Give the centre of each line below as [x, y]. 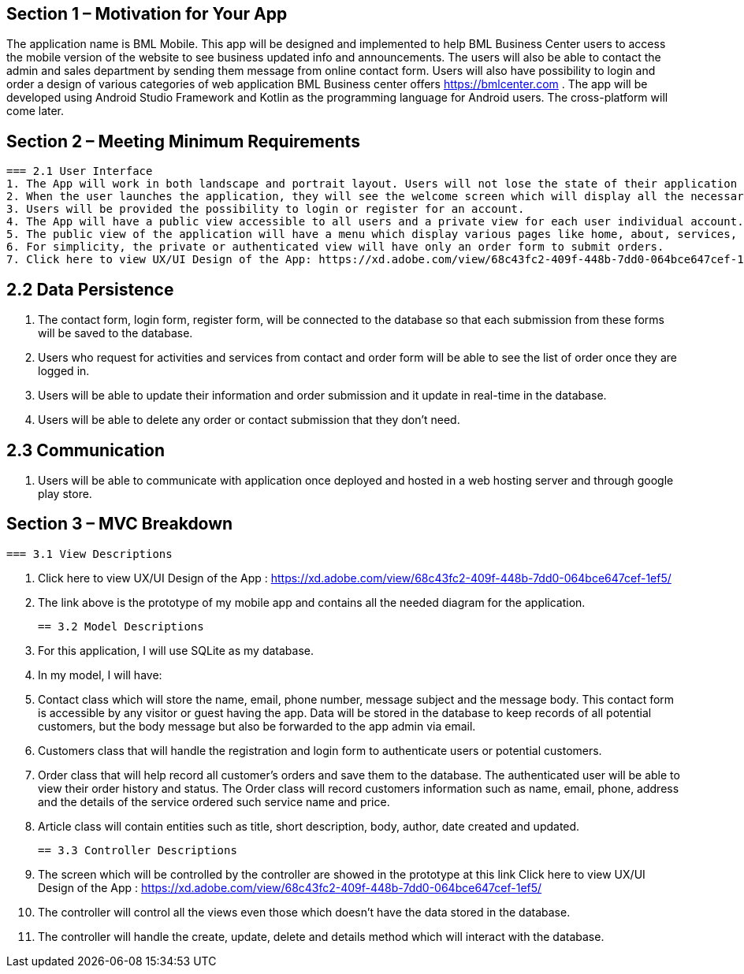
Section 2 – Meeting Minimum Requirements [183, 141]
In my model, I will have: [100, 675]
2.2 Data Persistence [90, 289]
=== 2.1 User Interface [80, 171]
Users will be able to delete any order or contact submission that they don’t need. [249, 420]
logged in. [64, 371]
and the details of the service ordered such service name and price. [214, 801]
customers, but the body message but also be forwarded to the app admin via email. [257, 726]
